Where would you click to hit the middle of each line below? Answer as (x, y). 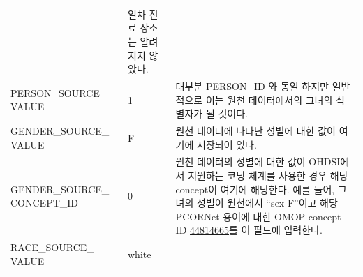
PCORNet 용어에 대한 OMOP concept (258, 216)
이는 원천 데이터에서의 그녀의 (269, 99)
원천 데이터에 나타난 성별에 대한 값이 (255, 130)
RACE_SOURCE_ (52, 247)
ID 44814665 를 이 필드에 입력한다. (249, 230)
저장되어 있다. (227, 144)
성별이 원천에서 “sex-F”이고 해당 (267, 203)
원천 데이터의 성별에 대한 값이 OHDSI (258, 162)
